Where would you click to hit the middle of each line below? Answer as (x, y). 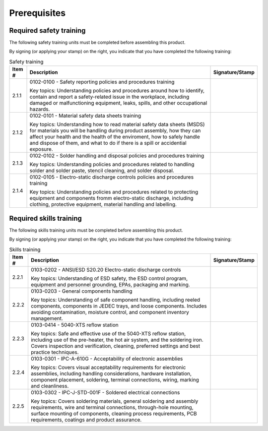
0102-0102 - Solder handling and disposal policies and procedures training (117, 156)
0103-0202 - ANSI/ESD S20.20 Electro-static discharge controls (106, 269)
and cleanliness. (50, 386)
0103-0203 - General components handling (81, 291)
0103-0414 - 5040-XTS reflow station (74, 325)
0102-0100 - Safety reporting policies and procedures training (102, 82)
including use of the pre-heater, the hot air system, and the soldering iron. (117, 340)
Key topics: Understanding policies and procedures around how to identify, (117, 91)
